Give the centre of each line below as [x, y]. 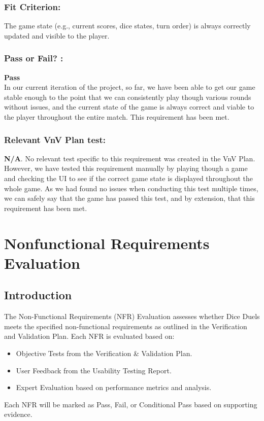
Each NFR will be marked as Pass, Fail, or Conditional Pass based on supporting [131, 404]
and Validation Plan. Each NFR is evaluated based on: [89, 336]
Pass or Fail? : [34, 58]
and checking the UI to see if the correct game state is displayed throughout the [128, 178]
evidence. [18, 414]
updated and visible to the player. [57, 35]
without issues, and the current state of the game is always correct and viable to [129, 107]
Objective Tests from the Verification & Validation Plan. [104, 353]
